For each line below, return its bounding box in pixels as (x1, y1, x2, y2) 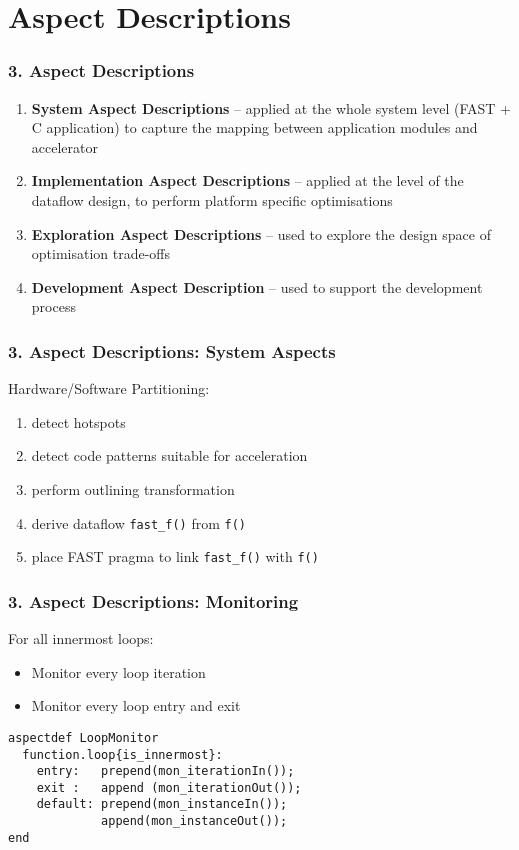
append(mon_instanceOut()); (101, 814, 288, 829)
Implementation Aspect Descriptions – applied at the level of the (31, 170, 464, 191)
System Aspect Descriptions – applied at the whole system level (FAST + (31, 97, 511, 118)
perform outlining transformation (31, 478, 235, 499)
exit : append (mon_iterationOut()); (36, 780, 302, 795)
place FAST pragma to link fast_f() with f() (31, 546, 319, 567)
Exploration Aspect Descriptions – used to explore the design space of (31, 223, 491, 244)
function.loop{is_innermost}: (22, 747, 223, 762)
